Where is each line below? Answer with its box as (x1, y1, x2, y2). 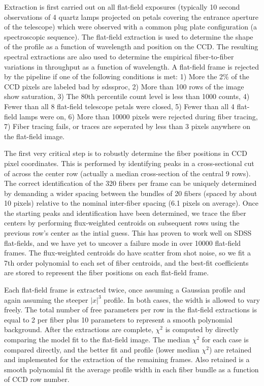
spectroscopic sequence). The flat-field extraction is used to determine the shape (4, 31, 253, 42)
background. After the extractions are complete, (4, 324, 153, 335)
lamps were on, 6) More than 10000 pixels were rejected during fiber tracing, (19, 111, 258, 121)
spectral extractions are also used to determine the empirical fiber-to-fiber (4, 51, 234, 61)
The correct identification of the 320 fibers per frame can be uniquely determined (4, 178, 257, 188)
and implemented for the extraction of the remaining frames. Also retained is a (4, 354, 250, 365)
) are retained (209, 344, 252, 355)
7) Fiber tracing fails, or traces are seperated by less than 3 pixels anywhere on (4, 121, 251, 132)
